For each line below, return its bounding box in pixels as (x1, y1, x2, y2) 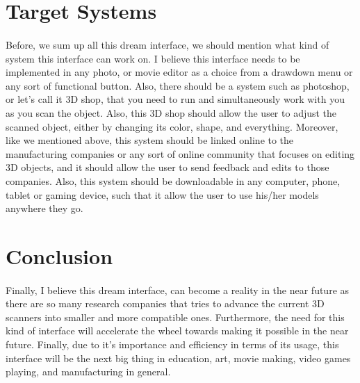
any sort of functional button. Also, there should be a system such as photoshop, (6, 78, 350, 92)
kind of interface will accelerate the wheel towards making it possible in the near (6, 323, 349, 338)
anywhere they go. (6, 201, 83, 215)
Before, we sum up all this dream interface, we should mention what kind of (6, 37, 329, 51)
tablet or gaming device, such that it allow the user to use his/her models (6, 187, 319, 202)
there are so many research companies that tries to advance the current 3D (6, 296, 325, 311)
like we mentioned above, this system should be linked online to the (6, 133, 294, 147)
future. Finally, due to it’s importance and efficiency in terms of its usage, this (6, 337, 339, 352)
